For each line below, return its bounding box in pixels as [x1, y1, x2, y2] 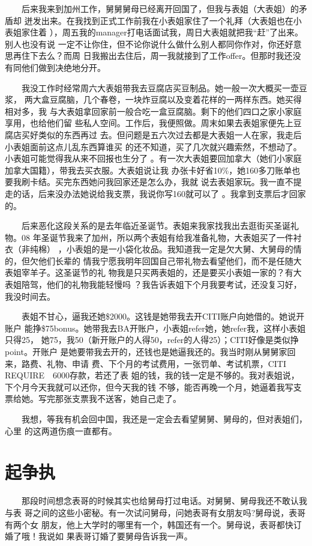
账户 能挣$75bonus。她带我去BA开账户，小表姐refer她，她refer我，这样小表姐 [5, 321, 306, 334]
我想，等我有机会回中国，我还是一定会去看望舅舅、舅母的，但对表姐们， [21, 413, 307, 425]
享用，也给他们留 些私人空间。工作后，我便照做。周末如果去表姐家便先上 [5, 117, 293, 129]
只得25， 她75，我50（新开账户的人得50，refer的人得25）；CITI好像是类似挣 [5, 333, 299, 346]
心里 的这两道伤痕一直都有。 [5, 424, 117, 437]
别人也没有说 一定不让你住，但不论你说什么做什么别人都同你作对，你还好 [5, 37, 293, 50]
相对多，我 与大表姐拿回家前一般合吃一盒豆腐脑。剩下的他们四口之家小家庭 [5, 105, 302, 117]
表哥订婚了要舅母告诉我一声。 [74, 530, 193, 542]
